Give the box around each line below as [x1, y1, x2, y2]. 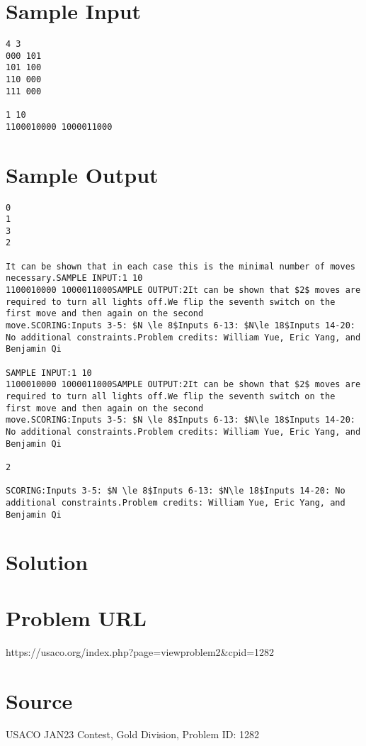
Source [6, 686, 73, 715]
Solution [6, 547, 88, 577]
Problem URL [6, 603, 147, 632]
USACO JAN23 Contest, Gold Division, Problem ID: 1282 [6, 727, 260, 742]
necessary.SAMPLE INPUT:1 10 [6, 273, 143, 284]
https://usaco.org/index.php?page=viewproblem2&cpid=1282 [6, 644, 275, 659]
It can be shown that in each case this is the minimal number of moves [6, 261, 355, 272]
